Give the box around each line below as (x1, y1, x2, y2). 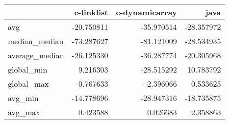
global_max (8, 78, 49, 89)
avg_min (8, 92, 39, 103)
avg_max (8, 106, 40, 118)
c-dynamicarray (116, 6, 177, 18)
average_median (8, 50, 64, 61)
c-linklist (74, 6, 108, 18)
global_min (8, 64, 48, 75)
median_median (8, 35, 64, 47)
